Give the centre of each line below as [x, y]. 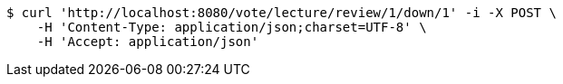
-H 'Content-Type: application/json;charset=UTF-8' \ [232, 27]
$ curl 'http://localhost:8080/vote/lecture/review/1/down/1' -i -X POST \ [281, 13]
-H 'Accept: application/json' [148, 42]
